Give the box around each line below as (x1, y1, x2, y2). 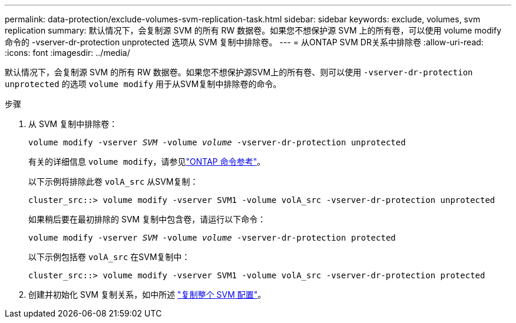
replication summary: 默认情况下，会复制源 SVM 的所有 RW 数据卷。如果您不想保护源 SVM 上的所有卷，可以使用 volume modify (5, 25, 502, 35)
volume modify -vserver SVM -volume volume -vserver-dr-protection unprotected (28, 138, 406, 147)
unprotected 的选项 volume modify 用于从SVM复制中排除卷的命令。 (5, 79, 282, 89)
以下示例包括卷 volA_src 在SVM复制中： (28, 252, 190, 262)
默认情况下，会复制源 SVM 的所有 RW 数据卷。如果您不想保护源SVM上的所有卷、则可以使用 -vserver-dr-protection (5, 67, 473, 77)
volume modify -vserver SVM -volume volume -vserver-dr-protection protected (28, 233, 396, 242)
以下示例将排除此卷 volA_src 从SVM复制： (28, 177, 199, 187)
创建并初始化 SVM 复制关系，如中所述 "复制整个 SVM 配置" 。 (28, 289, 266, 299)
